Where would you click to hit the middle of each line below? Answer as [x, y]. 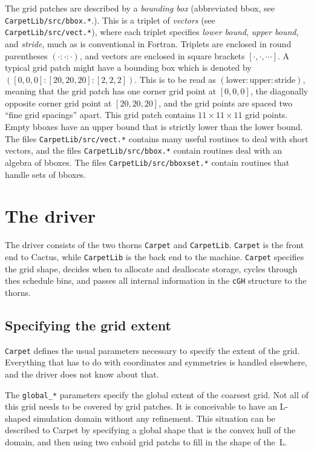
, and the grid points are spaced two [226, 103]
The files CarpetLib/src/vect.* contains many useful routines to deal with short [157, 138]
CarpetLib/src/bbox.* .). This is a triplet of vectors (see [110, 20]
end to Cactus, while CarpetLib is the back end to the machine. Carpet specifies [155, 257]
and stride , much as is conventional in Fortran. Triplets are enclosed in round [148, 43]
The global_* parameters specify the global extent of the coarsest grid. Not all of [157, 394]
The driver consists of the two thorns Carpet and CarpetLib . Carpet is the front [155, 245]
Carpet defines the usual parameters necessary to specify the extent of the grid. [152, 350]
